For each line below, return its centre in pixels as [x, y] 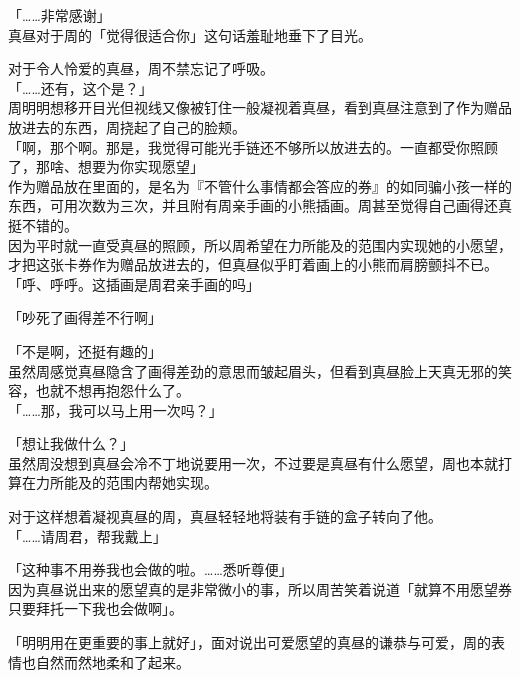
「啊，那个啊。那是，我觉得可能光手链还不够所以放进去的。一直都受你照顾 [253, 146]
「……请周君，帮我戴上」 [87, 535]
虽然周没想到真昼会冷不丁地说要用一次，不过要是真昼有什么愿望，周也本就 [253, 462]
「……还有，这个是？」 [80, 87]
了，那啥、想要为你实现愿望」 [106, 166]
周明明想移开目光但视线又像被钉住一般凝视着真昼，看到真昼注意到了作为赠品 [260, 107]
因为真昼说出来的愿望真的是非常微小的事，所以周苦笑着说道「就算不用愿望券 [260, 588]
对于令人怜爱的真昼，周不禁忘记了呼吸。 [141, 68]
